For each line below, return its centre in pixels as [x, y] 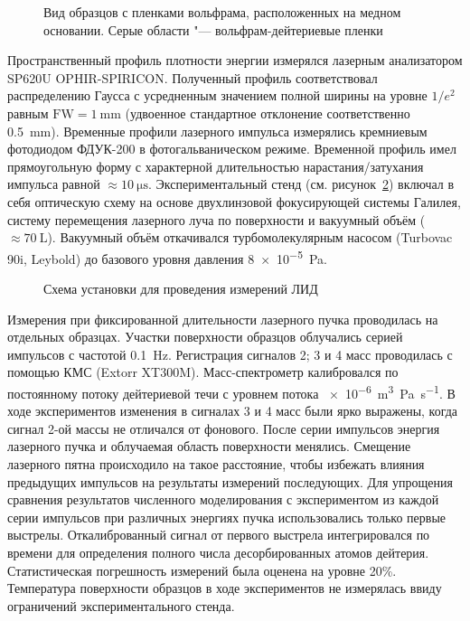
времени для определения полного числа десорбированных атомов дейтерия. [218, 552]
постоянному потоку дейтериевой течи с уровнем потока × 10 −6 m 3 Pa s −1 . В [231, 391]
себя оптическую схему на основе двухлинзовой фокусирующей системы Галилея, [234, 201]
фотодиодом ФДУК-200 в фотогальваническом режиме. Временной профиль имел [232, 149]
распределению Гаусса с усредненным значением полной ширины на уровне [217, 95]
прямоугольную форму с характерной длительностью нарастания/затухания [216, 166]
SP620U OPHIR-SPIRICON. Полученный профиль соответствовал [193, 77]
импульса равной [54, 184]
